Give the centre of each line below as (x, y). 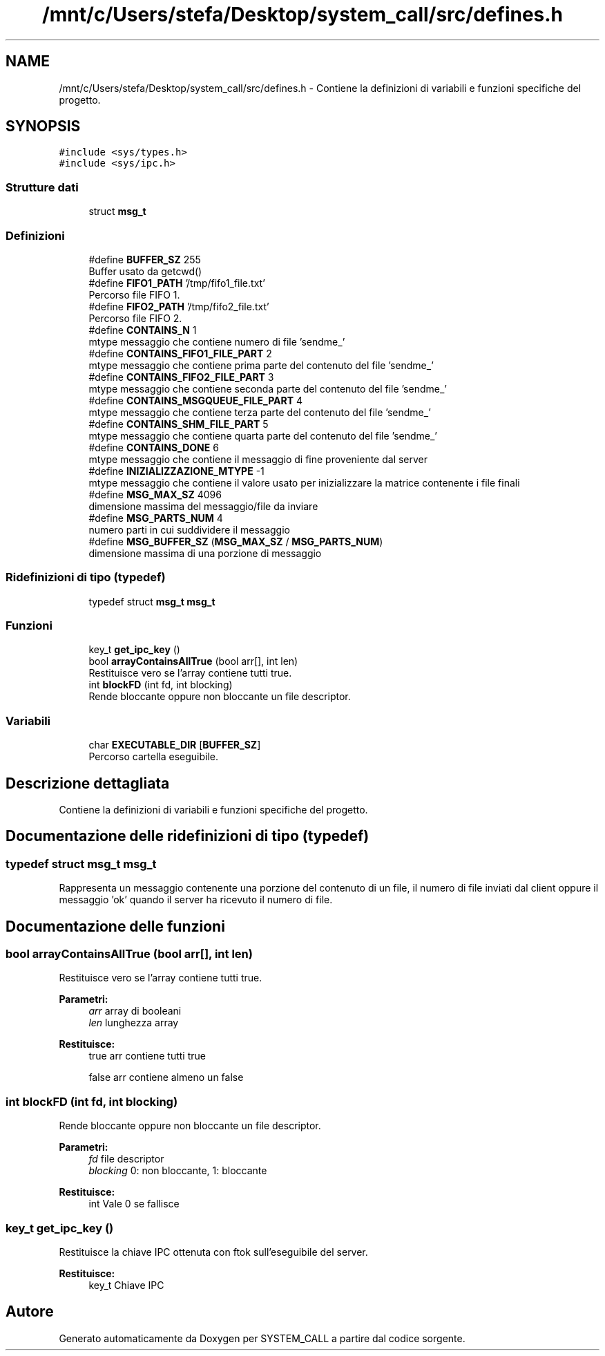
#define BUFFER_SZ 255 (145, 259)
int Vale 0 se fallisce (134, 1204)
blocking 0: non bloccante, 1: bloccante (178, 1171)
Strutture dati (42, 187)
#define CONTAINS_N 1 (143, 330)
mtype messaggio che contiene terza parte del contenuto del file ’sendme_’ (260, 412)
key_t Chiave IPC (126, 1285)
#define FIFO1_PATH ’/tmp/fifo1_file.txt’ (177, 283)
